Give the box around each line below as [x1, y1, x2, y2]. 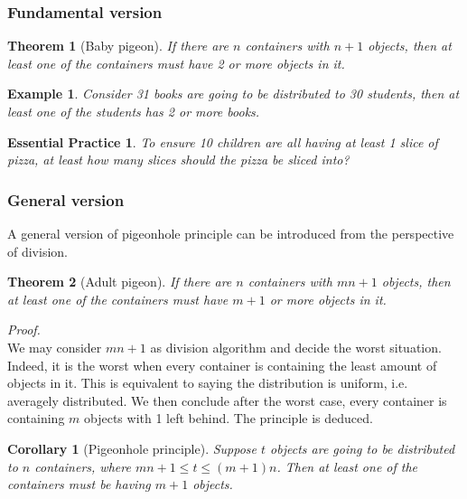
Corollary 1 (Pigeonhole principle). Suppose [7, 438, 257, 457]
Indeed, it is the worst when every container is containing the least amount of [7, 355, 437, 374]
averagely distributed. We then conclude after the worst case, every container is [7, 391, 447, 410]
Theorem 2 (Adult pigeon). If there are [7, 272, 232, 291]
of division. [7, 241, 68, 260]
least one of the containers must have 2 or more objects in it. [7, 53, 345, 72]
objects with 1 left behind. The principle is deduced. [84, 409, 373, 428]
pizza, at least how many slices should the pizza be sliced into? [7, 150, 350, 169]
